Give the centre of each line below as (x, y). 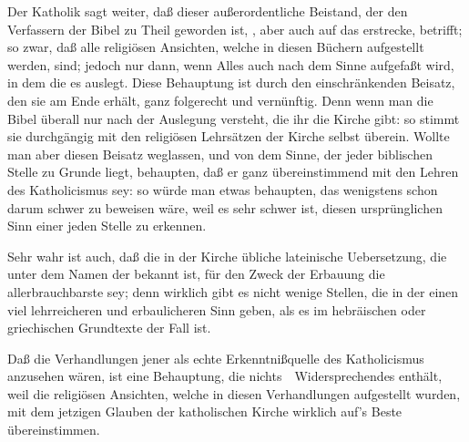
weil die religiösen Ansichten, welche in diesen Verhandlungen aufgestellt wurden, (234, 393)
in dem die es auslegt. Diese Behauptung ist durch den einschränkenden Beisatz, (231, 82)
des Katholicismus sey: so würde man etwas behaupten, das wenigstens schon (223, 189)
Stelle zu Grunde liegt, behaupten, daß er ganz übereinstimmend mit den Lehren (233, 172)
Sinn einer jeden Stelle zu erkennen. (107, 226)
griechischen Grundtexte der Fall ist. (109, 328)
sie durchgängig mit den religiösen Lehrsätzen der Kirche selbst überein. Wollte (229, 136)
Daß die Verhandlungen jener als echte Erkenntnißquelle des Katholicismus (216, 358)
